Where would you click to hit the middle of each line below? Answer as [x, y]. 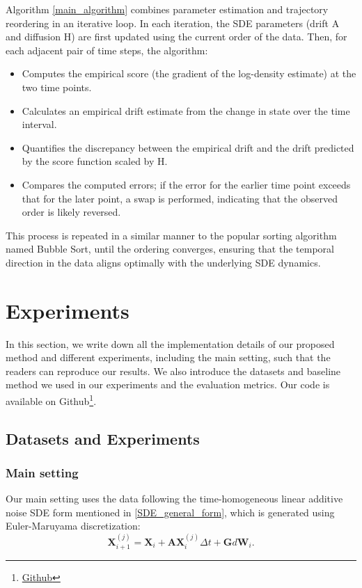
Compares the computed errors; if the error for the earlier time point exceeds [186, 184]
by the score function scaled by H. [95, 161]
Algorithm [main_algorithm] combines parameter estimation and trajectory [167, 9]
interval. [39, 124]
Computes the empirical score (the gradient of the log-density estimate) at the [189, 73]
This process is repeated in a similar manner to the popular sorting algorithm [171, 235]
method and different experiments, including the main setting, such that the [168, 357]
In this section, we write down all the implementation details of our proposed [170, 343]
